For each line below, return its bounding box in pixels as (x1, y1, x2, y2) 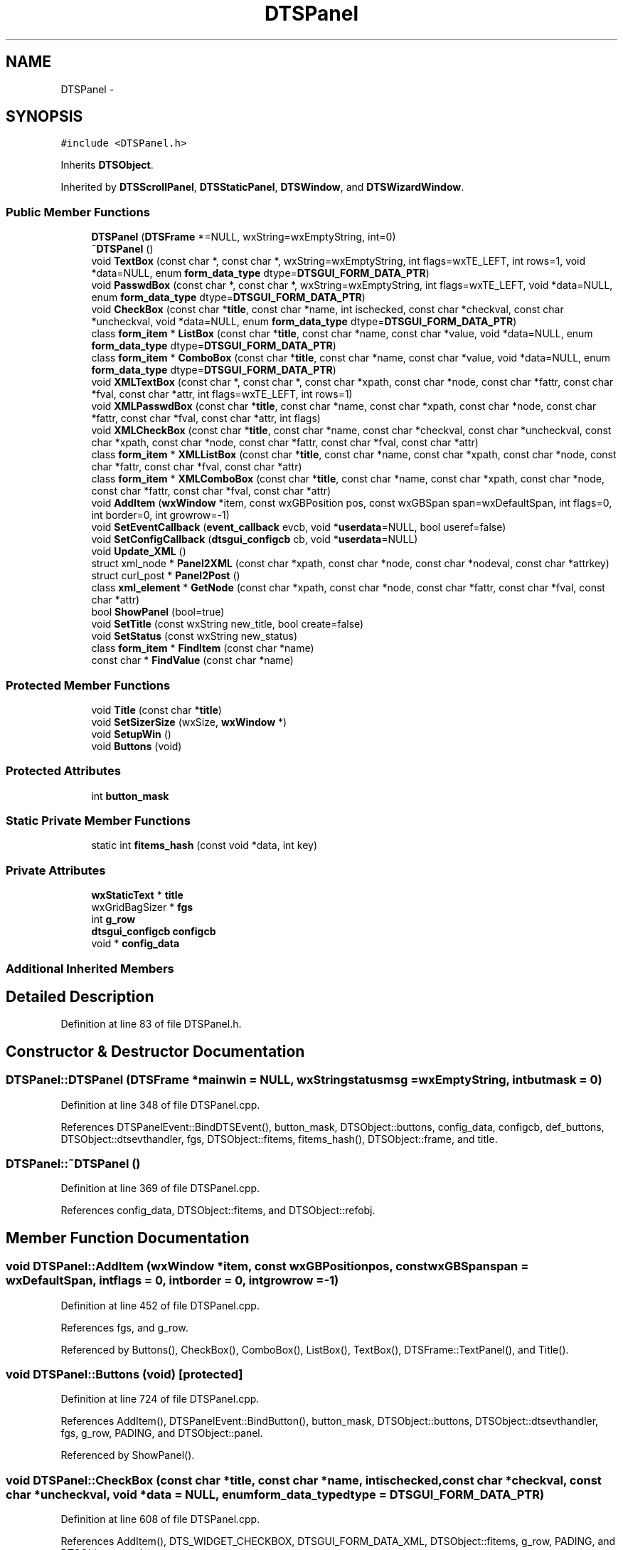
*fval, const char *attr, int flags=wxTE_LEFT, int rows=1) (91, 388, 353, 401)
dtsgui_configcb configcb (91, 925, 216, 938)
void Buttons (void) (91, 739, 182, 752)
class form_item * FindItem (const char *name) (91, 642, 314, 655)
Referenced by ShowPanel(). (60, 1449, 195, 1462)
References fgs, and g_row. (60, 1321, 188, 1334)
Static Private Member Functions (6, 813, 191, 828)
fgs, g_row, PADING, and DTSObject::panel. (60, 1427, 263, 1440)
